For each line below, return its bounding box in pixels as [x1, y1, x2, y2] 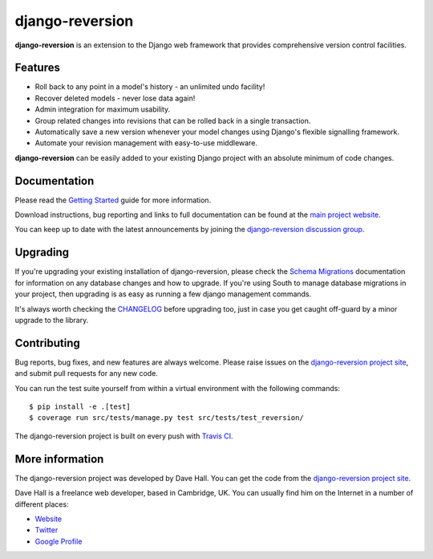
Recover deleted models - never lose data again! [34, 93, 196, 103]
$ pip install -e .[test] [29, 402, 132, 411]
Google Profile [34, 537, 83, 546]
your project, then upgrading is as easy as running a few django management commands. [14, 289, 312, 299]
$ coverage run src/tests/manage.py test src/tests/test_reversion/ [29, 414, 304, 422]
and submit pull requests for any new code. [14, 369, 158, 378]
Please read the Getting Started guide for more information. [14, 195, 212, 205]
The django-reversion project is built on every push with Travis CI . [14, 430, 233, 441]
